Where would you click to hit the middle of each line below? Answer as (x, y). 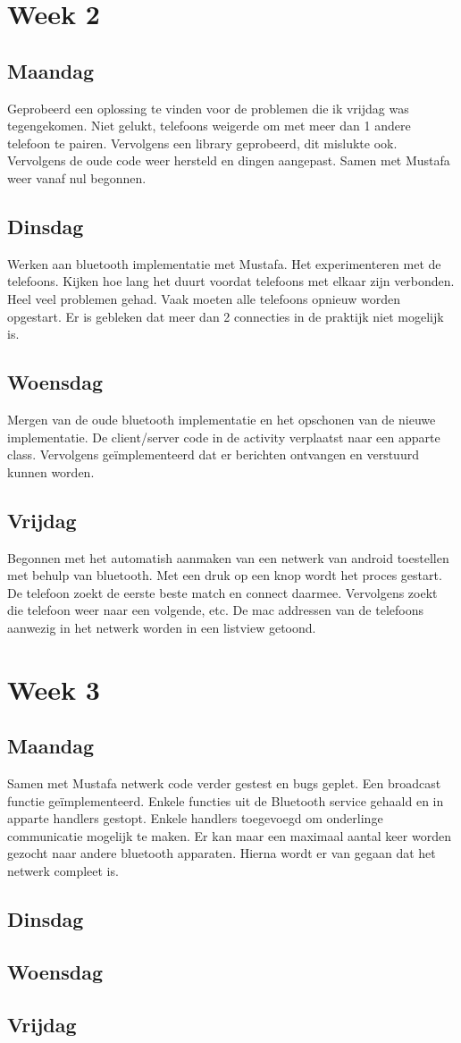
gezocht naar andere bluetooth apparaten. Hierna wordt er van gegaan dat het (222, 853)
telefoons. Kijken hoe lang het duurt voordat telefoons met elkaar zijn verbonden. (231, 281)
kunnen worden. (51, 471)
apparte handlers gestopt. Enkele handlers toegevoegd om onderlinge (195, 818)
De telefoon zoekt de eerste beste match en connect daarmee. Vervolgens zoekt (222, 592)
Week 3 (54, 689)
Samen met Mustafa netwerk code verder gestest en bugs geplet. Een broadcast (224, 783)
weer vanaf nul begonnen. (77, 177)
